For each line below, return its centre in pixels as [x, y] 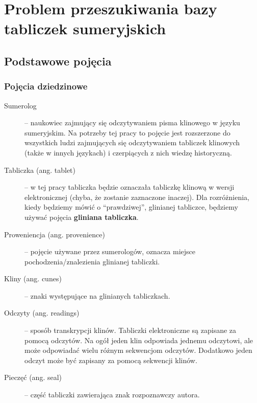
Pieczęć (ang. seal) [33, 377]
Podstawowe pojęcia [58, 61]
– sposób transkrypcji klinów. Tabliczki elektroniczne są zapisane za [131, 330]
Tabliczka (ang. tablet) [40, 170]
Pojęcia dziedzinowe [46, 86]
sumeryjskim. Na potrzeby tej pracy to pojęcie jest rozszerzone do [127, 132]
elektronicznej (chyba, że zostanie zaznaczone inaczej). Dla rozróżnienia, [137, 197]
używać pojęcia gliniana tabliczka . [82, 217]
